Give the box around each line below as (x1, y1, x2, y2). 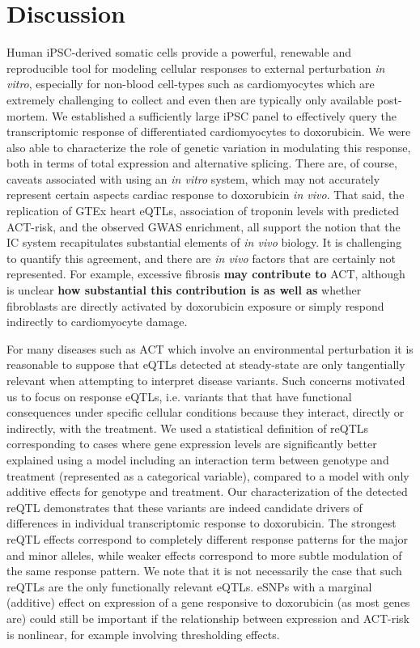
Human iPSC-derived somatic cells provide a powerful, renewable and (6, 44, 351, 61)
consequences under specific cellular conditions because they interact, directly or (6, 404, 405, 421)
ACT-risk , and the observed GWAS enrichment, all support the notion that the (6, 218, 401, 235)
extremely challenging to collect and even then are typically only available (6, 91, 374, 108)
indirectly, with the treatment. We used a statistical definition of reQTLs (6, 419, 369, 436)
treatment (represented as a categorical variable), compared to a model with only (6, 467, 409, 484)
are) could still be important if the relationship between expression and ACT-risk (6, 609, 409, 626)
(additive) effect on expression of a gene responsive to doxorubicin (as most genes (6, 594, 410, 611)
